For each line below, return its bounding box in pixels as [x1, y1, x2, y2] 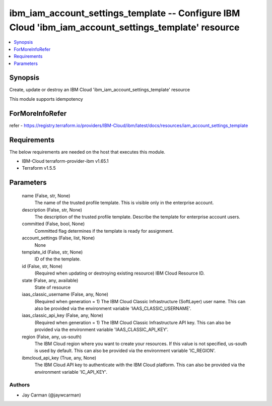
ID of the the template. [34, 256, 81, 262]
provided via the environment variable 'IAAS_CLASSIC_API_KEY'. [34, 326, 169, 332]
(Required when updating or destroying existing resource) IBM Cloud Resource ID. [34, 270, 205, 277]
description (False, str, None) [22, 207, 83, 213]
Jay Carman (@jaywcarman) [22, 392, 82, 398]
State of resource [34, 284, 71, 290]
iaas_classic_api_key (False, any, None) [22, 312, 103, 318]
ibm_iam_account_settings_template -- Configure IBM [9, 8, 240, 19]
